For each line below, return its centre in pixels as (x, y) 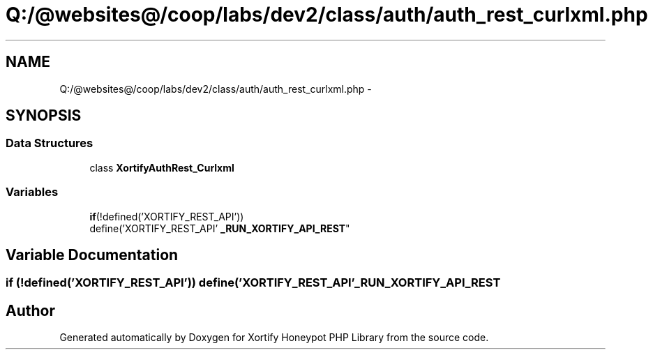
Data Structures (50, 143)
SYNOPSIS (44, 116)
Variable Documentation (92, 255)
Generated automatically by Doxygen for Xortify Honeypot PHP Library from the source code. (274, 338)
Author (30, 310)
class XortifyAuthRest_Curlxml (162, 167)
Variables (32, 192)
